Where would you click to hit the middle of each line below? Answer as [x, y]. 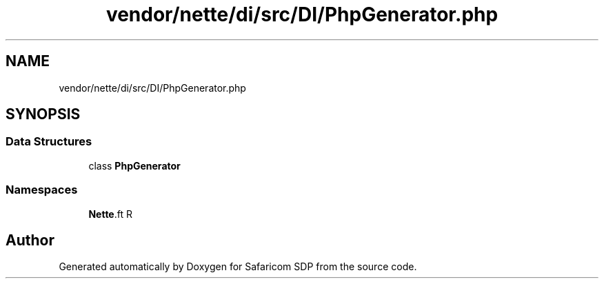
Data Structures [49, 142]
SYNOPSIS [43, 114]
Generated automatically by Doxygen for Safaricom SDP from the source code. [238, 267]
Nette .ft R [110, 214]
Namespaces [42, 190]
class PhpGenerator [134, 165]
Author [30, 240]
